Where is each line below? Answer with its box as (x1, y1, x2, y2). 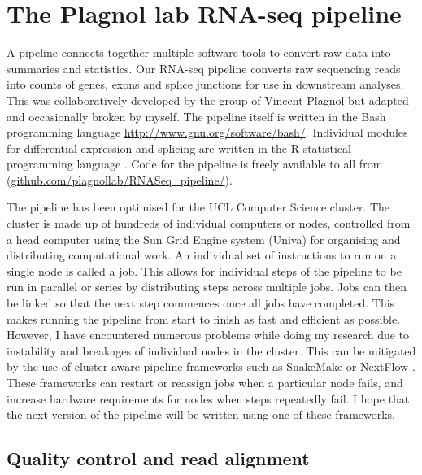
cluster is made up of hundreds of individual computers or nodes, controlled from (7, 215, 411, 232)
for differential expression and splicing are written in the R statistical (7, 139, 351, 156)
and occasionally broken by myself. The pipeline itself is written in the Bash (7, 107, 386, 124)
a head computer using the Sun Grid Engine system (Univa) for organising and (7, 230, 401, 247)
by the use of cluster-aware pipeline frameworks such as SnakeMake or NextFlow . (7, 358, 415, 375)
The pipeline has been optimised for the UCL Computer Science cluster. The (7, 198, 390, 216)
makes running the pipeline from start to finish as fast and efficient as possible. (7, 310, 401, 327)
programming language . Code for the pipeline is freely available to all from (7, 155, 383, 172)
